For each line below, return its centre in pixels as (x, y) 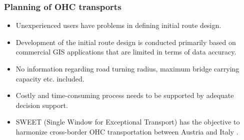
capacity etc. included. (50, 78)
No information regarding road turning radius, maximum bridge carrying (127, 68)
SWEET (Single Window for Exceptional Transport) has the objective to (128, 122)
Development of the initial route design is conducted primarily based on (126, 42)
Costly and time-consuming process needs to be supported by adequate (125, 95)
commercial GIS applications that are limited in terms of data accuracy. (126, 52)
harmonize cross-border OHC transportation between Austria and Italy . (127, 131)
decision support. (42, 105)
